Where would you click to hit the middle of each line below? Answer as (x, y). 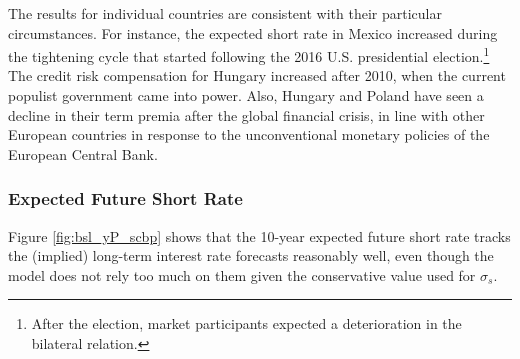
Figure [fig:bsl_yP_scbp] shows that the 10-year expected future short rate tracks (259, 235)
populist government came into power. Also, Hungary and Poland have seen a (246, 95)
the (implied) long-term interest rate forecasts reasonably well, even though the (251, 255)
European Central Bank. (83, 153)
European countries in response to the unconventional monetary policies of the (249, 134)
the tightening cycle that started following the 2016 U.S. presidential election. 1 (249, 54)
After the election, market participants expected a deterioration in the (246, 323)
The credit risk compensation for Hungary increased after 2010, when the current (257, 75)
